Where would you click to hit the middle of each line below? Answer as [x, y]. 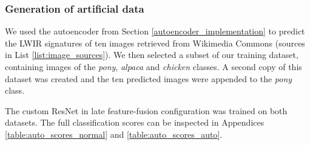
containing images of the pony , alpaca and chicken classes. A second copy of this [153, 66]
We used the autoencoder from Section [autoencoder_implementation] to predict [155, 31]
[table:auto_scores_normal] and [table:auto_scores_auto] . [114, 134]
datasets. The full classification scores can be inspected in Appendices [135, 122]
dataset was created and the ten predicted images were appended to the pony [149, 78]
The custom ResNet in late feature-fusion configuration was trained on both [146, 110]
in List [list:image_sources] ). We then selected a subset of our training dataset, [152, 55]
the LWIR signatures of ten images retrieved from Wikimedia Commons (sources [155, 43]
